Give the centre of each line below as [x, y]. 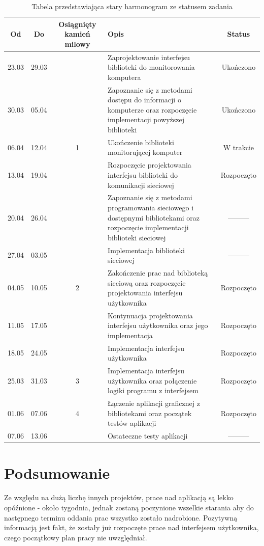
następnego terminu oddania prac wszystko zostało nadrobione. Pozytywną [121, 517]
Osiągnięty [77, 24]
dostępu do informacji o [144, 100]
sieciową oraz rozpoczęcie [147, 282]
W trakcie [239, 147]
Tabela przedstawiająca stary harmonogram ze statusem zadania [132, 6]
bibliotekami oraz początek [150, 413]
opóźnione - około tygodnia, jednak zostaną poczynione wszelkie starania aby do [129, 507]
